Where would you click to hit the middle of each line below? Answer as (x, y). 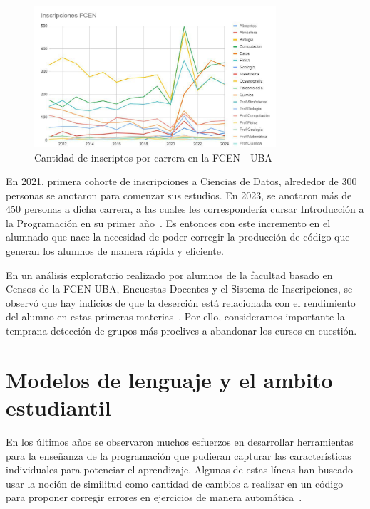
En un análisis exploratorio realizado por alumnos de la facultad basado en (169, 274)
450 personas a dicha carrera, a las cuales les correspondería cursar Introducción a (185, 209)
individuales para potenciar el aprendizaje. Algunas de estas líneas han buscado (180, 469)
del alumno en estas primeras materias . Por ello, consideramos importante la (175, 316)
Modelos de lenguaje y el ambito (169, 379)
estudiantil (58, 407)
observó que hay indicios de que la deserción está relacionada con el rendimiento (181, 302)
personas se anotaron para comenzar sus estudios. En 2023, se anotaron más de (179, 195)
